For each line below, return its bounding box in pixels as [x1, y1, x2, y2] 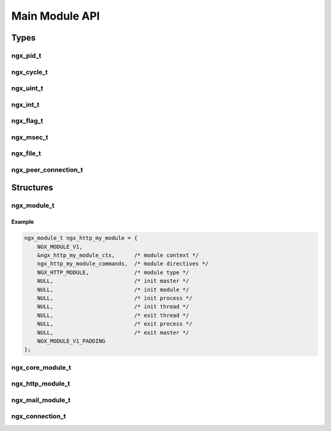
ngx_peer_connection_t [11, 166, 83, 174]
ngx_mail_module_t [11, 395, 70, 404]
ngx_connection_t [11, 412, 66, 421]
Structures [11, 183, 53, 193]
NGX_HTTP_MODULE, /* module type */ [37, 269, 189, 276]
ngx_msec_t [11, 132, 48, 141]
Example [11, 218, 34, 226]
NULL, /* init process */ [37, 294, 192, 302]
